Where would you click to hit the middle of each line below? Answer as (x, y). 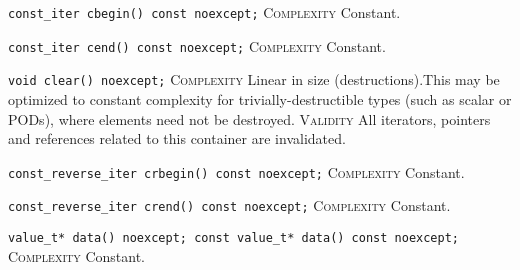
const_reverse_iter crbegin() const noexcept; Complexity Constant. (236, 171)
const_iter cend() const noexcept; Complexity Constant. (197, 45)
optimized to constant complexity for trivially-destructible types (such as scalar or (260, 98)
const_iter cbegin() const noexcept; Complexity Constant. (204, 12)
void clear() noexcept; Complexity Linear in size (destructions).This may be (254, 79)
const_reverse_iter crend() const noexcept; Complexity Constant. (229, 205)
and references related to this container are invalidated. (177, 138)
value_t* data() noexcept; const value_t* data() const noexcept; (234, 238)
